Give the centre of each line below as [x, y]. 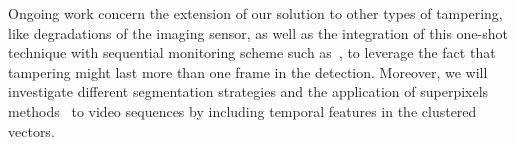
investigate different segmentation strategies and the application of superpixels [248, 91]
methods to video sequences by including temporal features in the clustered [242, 110]
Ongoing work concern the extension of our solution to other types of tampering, [255, 13]
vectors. [31, 130]
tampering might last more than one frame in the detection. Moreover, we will [248, 71]
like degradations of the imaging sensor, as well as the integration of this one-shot [258, 32]
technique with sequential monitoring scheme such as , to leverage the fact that [252, 52]
